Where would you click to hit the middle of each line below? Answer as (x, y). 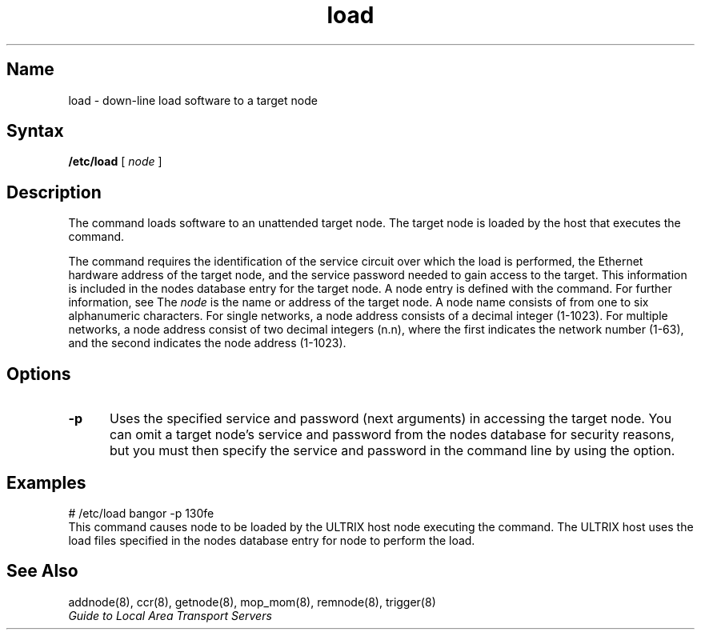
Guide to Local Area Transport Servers (170, 615)
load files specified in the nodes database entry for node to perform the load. (272, 540)
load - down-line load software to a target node (193, 100)
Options (39, 374)
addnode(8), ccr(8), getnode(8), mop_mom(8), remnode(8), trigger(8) (252, 602)
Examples (46, 482)
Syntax (35, 131)
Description (54, 192)
